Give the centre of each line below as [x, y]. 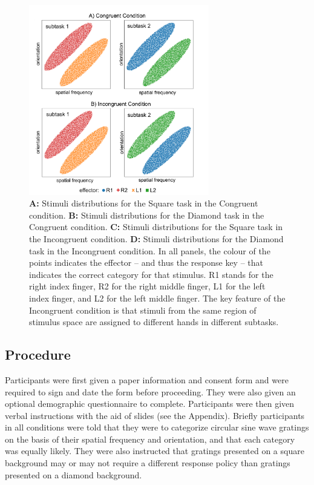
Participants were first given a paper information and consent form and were [147, 379]
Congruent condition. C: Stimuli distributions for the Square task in [156, 227]
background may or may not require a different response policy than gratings [148, 463]
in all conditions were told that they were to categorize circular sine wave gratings [157, 427]
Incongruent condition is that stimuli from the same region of [143, 310]
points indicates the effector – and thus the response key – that [146, 262]
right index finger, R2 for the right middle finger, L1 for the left [147, 286]
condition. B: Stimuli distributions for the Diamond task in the [147, 215]
